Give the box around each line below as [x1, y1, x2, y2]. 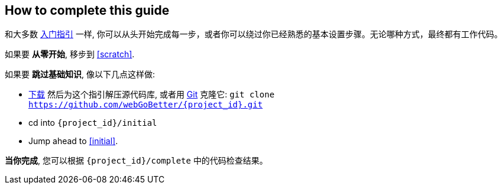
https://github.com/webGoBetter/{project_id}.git [28, 100, 263, 110]
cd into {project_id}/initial [28, 118, 157, 128]
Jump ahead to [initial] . [28, 136, 118, 146]
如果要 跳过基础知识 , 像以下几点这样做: [5, 69, 155, 80]
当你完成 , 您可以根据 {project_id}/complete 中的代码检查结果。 [5, 155, 268, 166]
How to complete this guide [5, 3, 170, 18]
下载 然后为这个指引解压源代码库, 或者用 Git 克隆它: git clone [28, 89, 275, 100]
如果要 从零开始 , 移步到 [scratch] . [5, 49, 135, 60]
